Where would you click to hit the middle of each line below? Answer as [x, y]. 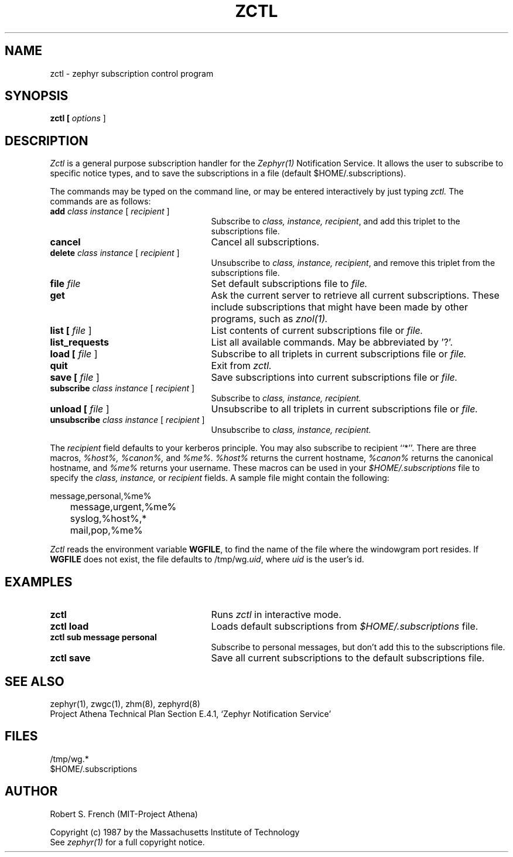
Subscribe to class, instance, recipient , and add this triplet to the [336, 221]
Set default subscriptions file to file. [289, 284]
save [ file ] [75, 378]
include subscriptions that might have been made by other [339, 307]
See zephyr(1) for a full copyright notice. [127, 842]
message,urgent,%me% [123, 507]
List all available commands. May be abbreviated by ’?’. [332, 342]
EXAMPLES [39, 582]
